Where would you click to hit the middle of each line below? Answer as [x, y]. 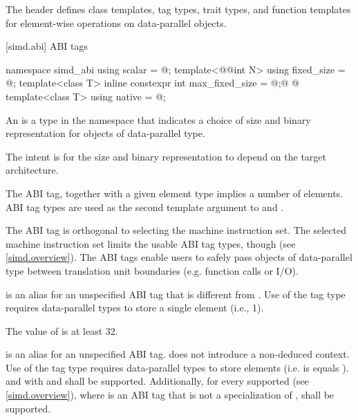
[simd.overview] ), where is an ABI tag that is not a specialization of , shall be [170, 395]
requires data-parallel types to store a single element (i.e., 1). [135, 308]
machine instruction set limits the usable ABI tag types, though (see [151, 243]
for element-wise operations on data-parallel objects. [116, 22]
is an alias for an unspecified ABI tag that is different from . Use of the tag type [176, 294]
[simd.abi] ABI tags [47, 46]
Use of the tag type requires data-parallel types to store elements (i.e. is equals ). [177, 367]
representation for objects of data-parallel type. [105, 133]
